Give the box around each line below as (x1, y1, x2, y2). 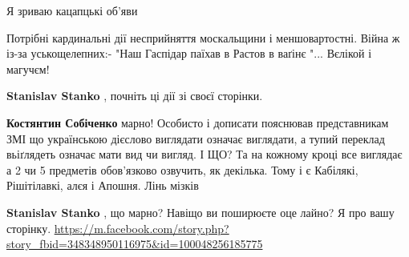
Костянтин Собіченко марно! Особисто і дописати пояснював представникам (6, 114, 389, 131)
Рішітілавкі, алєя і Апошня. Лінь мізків (6, 177, 199, 194)
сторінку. (6, 219, 51, 236)
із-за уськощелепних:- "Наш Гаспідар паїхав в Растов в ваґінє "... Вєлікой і (6, 45, 372, 62)
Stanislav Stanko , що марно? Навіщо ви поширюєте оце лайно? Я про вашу (6, 203, 395, 220)
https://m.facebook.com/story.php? (54, 219, 229, 236)
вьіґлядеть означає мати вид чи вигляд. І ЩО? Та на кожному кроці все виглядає (6, 146, 403, 163)
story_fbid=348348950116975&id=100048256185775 (6, 235, 263, 252)
